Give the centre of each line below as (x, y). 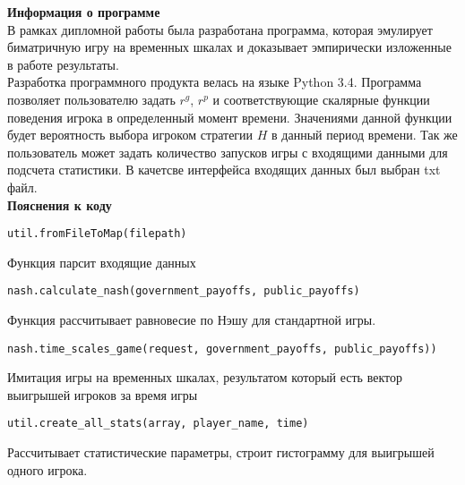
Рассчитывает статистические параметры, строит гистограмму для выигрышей (221, 452)
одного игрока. (47, 469)
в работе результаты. (63, 64)
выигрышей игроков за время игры (103, 394)
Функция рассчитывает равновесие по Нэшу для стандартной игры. (192, 320)
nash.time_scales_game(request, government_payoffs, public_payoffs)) (222, 349)
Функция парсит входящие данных (102, 262)
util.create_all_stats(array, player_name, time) (158, 424)
